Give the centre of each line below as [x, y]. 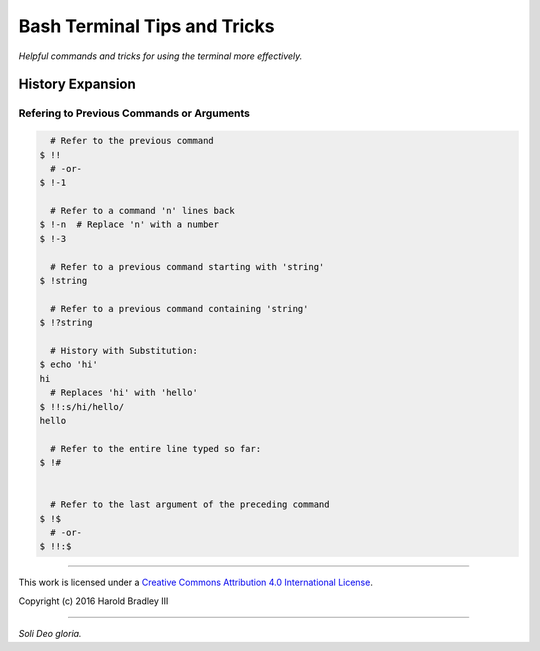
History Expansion [77, 84]
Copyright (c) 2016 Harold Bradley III [93, 601]
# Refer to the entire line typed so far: [156, 448]
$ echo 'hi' [69, 364]
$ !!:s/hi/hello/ [82, 406]
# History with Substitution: [124, 350]
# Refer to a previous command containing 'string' [179, 308]
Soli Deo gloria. [50, 634]
